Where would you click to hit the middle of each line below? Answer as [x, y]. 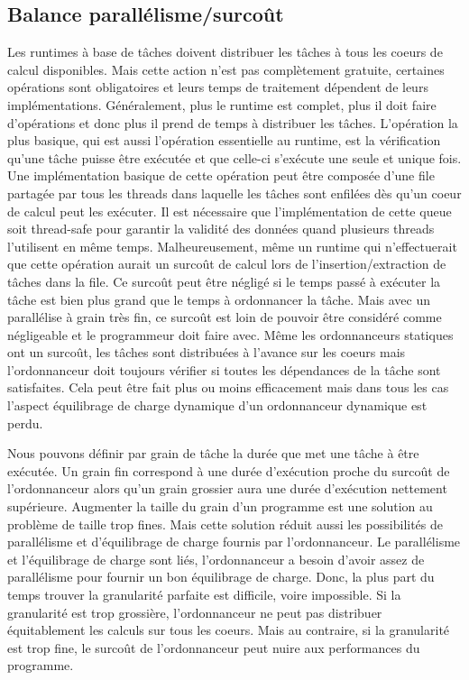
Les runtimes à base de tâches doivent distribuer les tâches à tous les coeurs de [225, 52]
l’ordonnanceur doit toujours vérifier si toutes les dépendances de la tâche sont [224, 369]
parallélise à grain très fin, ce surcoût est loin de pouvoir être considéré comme [225, 317]
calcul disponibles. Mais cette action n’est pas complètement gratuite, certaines [226, 69]
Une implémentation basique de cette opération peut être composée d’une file [221, 175]
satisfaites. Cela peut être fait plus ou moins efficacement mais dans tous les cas [228, 387]
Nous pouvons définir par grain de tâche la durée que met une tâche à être [213, 453]
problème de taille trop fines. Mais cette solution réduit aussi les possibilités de [225, 524]
